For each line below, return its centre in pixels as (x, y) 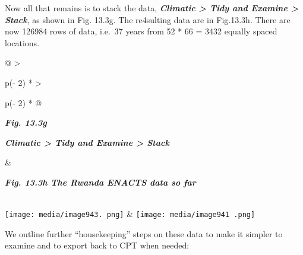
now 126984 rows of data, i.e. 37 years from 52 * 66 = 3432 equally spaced (141, 31)
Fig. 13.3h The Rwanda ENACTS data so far (100, 182)
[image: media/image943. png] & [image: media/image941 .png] (130, 214)
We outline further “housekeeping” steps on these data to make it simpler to (144, 233)
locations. (22, 42)
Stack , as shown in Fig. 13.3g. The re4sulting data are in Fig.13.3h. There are (148, 19)
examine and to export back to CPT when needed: (97, 245)
